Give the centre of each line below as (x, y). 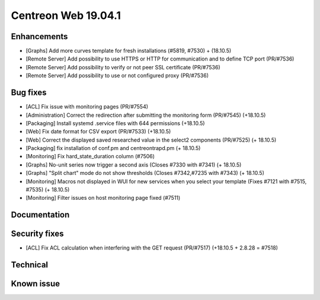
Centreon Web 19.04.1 (66, 15)
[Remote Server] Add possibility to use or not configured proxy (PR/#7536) (117, 76)
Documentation (40, 215)
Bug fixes (29, 93)
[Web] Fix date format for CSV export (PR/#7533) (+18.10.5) (98, 132)
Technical (30, 265)
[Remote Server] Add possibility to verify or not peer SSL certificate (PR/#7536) (123, 67)
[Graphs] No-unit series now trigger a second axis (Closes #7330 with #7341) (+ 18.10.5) (134, 165)
